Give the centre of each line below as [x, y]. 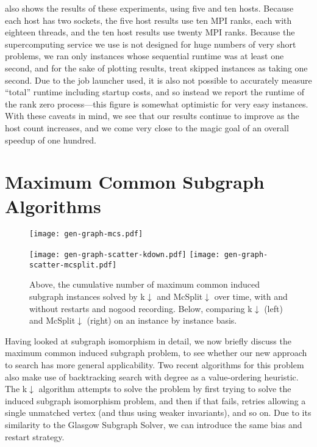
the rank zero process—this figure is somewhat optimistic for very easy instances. [157, 104]
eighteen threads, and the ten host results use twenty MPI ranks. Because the [150, 32]
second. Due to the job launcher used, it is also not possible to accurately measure [158, 80]
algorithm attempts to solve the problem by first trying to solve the [165, 389]
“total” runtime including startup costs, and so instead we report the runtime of [155, 92]
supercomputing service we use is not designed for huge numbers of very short [151, 44]
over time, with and [251, 296]
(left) [273, 308]
